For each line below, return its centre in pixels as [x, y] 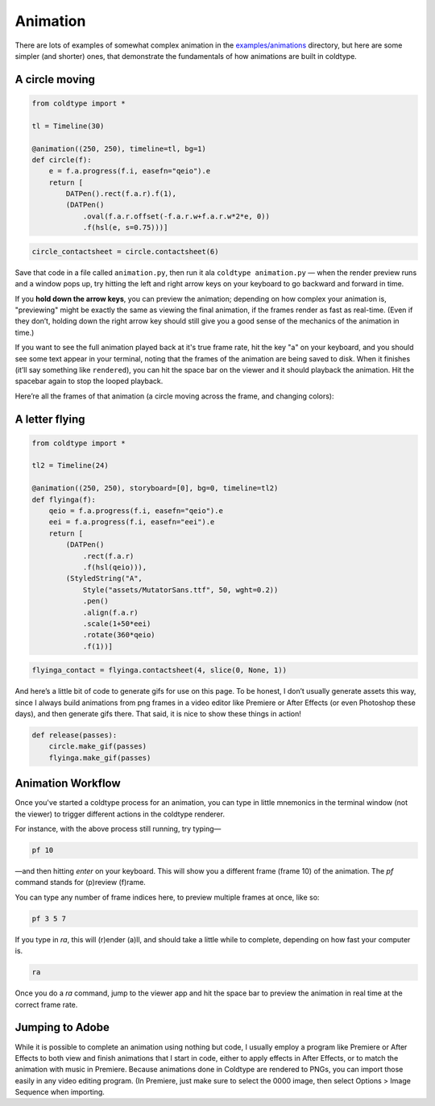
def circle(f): [62, 160]
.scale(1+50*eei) [117, 624]
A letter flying [50, 419]
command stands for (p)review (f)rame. [81, 883]
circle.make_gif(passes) [98, 747]
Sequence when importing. [60, 1092]
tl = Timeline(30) [68, 126]
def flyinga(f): [64, 499]
